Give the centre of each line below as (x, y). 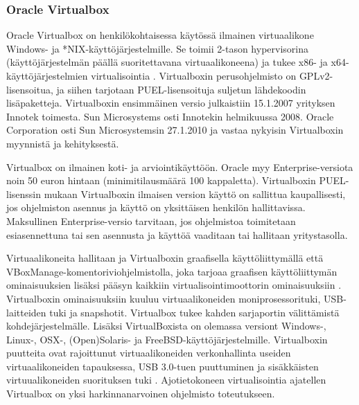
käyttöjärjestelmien (47, 75)
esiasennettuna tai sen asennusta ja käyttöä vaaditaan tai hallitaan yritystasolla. (177, 234)
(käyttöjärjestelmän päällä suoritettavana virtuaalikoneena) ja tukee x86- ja (167, 62)
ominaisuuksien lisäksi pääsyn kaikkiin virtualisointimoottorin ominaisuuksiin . (174, 285)
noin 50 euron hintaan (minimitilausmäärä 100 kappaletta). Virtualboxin (161, 180)
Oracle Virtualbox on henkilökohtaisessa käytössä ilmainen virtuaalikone (160, 35)
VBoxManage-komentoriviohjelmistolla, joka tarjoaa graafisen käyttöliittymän (172, 271)
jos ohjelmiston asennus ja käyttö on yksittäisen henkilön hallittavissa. (156, 207)
